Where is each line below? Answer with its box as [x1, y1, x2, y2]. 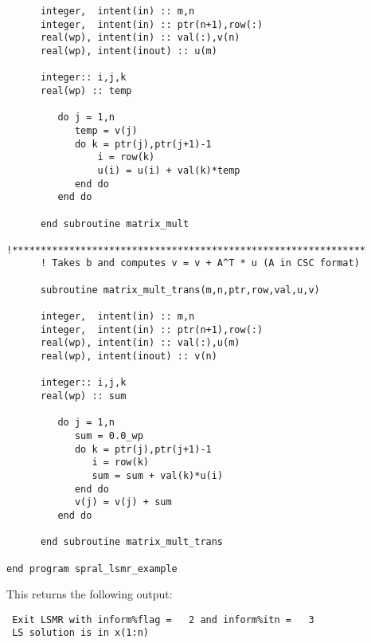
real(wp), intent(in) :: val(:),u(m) [40, 337, 240, 349]
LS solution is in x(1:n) [12, 627, 149, 639]
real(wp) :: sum [40, 390, 127, 402]
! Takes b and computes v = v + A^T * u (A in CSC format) [40, 257, 360, 269]
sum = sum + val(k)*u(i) [92, 469, 224, 481]
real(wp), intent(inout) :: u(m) [40, 45, 217, 57]
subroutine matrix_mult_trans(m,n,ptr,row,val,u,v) [40, 284, 320, 296]
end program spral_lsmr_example [6, 563, 178, 574]
